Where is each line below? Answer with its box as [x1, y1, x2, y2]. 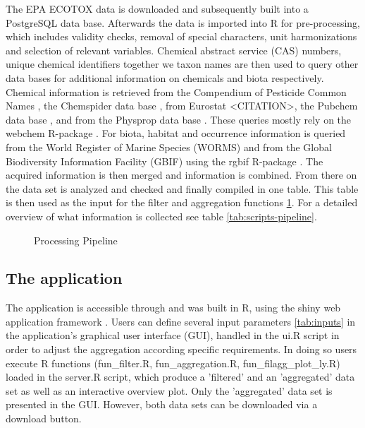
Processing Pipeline [34, 232, 118, 247]
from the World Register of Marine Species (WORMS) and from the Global [6, 139, 332, 154]
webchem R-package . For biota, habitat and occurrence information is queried [6, 126, 346, 141]
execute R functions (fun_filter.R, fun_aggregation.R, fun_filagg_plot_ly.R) [6, 355, 340, 370]
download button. [6, 411, 82, 426]
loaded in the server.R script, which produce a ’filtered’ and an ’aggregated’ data [6, 369, 355, 384]
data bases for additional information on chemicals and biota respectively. [6, 70, 324, 85]
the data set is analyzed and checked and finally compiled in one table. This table [6, 181, 359, 196]
